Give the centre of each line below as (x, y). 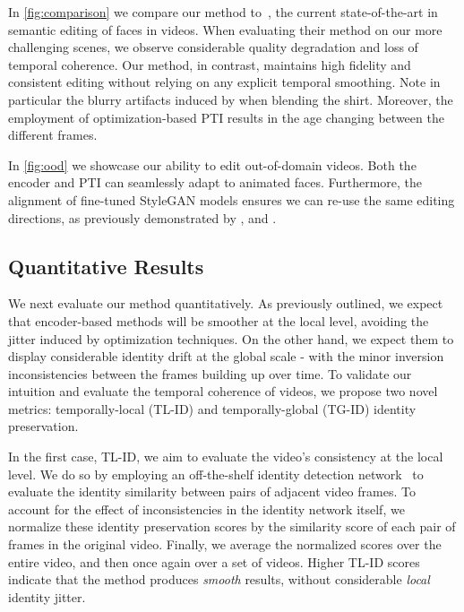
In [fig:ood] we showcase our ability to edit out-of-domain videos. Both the (212, 164)
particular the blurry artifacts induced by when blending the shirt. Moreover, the (231, 99)
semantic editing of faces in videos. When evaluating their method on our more (225, 29)
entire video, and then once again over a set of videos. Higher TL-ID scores (214, 561)
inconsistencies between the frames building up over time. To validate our (210, 373)
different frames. (53, 135)
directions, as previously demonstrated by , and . (142, 217)
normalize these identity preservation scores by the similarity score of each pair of (232, 526)
